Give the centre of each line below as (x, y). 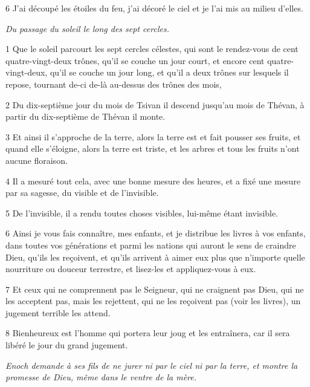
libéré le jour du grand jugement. (67, 345)
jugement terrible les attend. (58, 312)
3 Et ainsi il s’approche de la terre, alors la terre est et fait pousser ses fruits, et (153, 136)
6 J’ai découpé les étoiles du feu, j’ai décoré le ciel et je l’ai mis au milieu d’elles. (154, 8)
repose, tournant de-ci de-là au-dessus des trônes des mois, (114, 84)
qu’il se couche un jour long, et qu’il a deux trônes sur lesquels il (169, 72)
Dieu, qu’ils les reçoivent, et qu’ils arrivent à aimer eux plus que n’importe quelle (155, 257)
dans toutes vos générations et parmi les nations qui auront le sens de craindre (151, 245)
